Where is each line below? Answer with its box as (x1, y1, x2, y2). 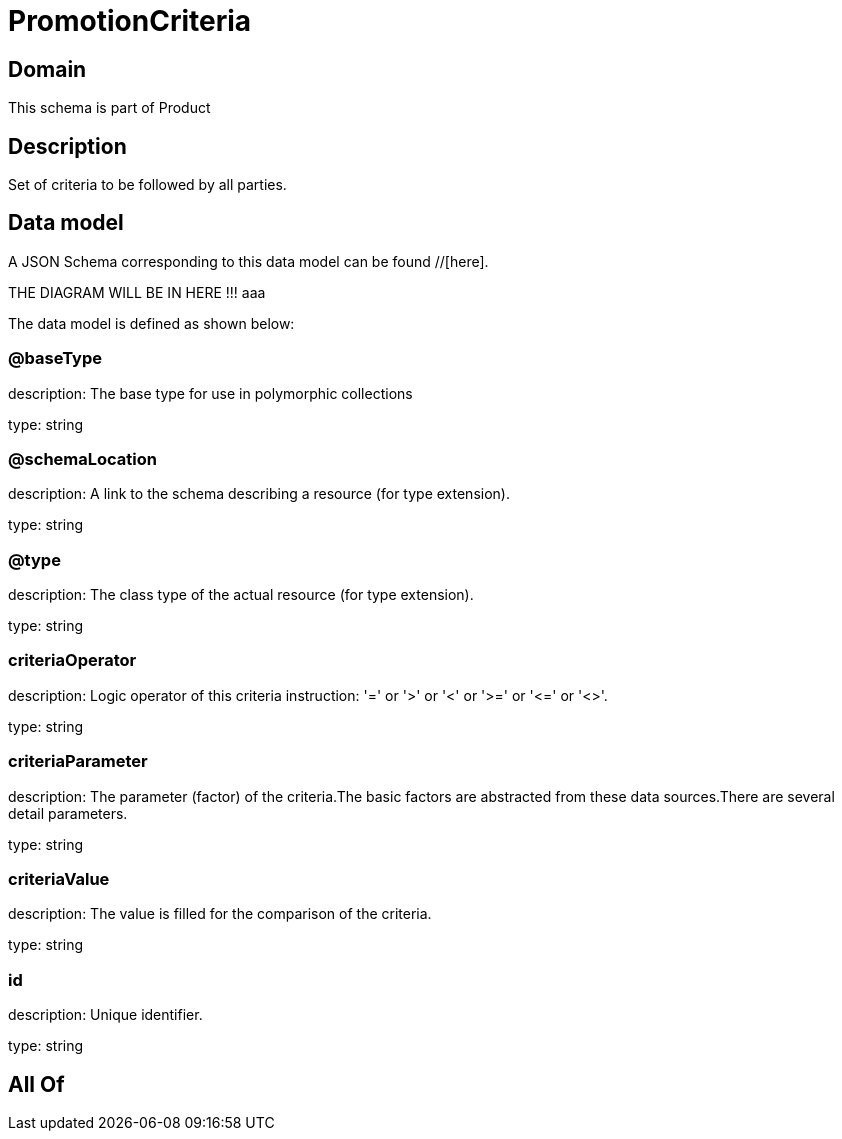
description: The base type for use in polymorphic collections (8, 384, 413, 402)
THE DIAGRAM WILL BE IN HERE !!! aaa (8, 283, 266, 301)
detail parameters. (8, 804, 128, 822)
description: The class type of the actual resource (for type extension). (8, 586, 474, 604)
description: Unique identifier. (8, 1006, 203, 1024)
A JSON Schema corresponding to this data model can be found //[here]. (8, 252, 489, 270)
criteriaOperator (8, 650, 137, 671)
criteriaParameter (8, 751, 148, 772)
